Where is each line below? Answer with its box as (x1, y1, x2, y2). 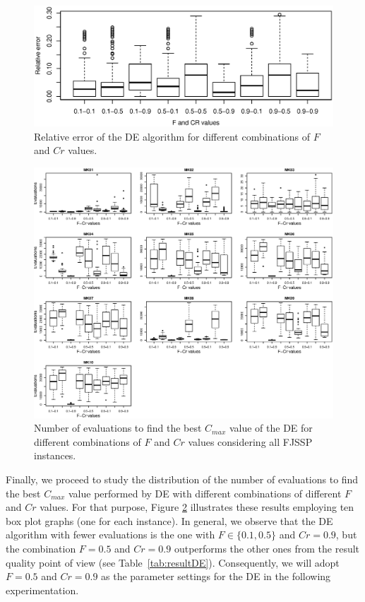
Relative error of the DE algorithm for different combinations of (34, 129, 310, 143)
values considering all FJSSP (188, 434, 313, 449)
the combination (6, 541, 76, 555)
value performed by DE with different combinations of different (68, 485, 342, 500)
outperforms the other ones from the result (174, 541, 360, 555)
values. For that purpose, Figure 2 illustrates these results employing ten (40, 500, 354, 514)
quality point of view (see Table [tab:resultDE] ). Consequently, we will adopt (6, 555, 340, 569)
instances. (34, 448, 76, 463)
